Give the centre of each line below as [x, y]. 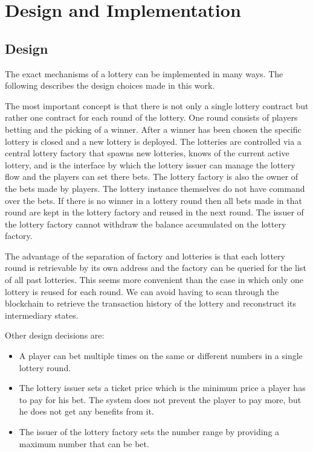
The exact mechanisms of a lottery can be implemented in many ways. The [144, 73]
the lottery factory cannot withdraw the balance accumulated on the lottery [146, 224]
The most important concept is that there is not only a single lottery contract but [157, 105]
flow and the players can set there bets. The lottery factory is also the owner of [152, 177]
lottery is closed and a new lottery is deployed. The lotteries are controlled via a [153, 141]
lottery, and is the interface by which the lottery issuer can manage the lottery [150, 164]
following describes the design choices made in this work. [110, 85]
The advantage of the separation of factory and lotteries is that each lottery [145, 256]
